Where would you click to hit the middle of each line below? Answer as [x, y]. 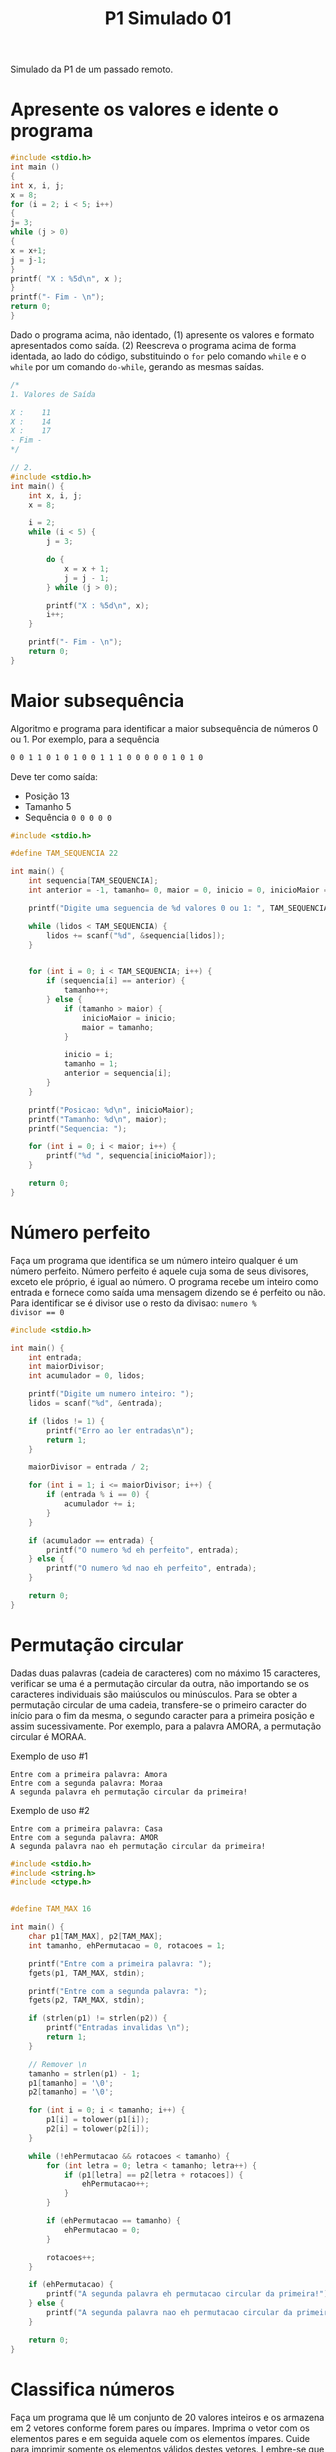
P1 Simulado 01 [168, 18]
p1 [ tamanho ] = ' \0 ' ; [71, 2083]
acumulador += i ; [100, 1504]
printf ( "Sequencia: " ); [78, 1128]
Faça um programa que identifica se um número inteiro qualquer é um [154, 1260]
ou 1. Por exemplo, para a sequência [85, 739]
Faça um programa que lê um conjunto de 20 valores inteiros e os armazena [167, 2417]
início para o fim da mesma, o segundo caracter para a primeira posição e [162, 1715]
